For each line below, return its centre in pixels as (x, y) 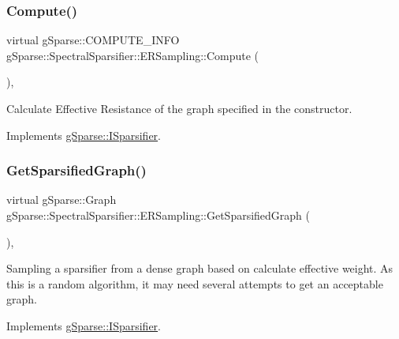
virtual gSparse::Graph (62, 200)
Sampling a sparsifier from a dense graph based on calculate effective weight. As (200, 268)
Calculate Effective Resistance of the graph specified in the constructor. (179, 108)
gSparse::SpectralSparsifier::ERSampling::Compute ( (133, 55)
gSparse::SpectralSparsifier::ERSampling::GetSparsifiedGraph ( (158, 215)
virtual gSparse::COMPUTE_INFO (93, 40)
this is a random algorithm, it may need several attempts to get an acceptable (195, 283)
